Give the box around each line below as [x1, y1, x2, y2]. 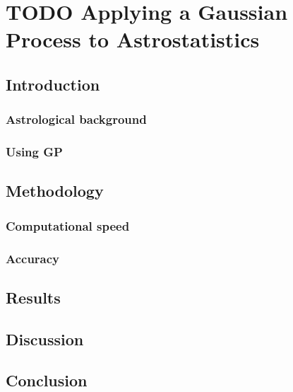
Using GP [6, 143, 63, 161]
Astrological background [6, 110, 147, 128]
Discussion [6, 328, 84, 350]
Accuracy [6, 249, 60, 267]
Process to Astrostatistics [6, 25, 260, 54]
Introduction [6, 73, 100, 95]
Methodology [6, 180, 104, 202]
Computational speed [6, 217, 130, 234]
